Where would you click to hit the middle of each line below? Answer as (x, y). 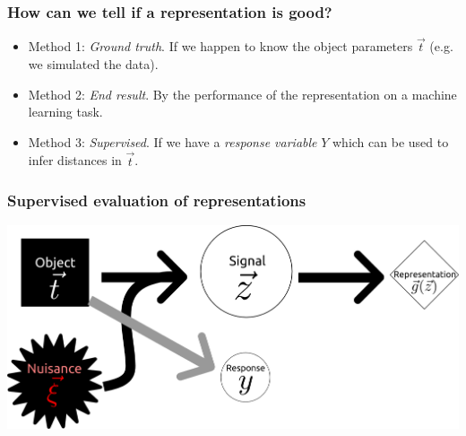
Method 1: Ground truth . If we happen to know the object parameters (220, 46)
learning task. (65, 112)
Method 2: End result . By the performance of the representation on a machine (242, 94)
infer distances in (75, 160)
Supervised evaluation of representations (157, 201)
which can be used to (391, 141)
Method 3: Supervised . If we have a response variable (173, 141)
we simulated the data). (93, 64)
